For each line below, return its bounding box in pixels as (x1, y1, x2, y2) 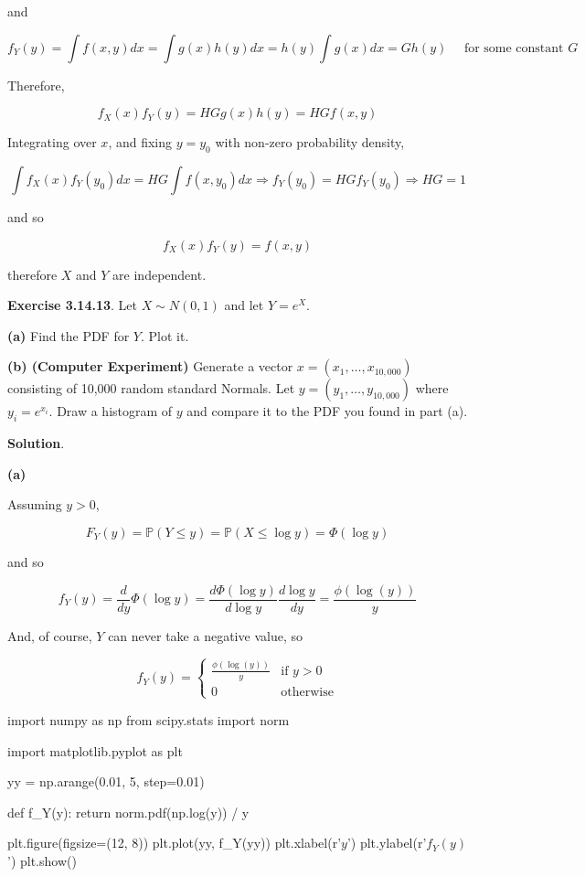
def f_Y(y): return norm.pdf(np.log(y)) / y (7, 802, 250, 821)
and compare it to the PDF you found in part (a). (186, 401, 468, 421)
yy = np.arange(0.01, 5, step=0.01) (7, 772, 205, 791)
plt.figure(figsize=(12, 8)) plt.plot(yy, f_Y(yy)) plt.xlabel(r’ (7, 833, 342, 852)
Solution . (7, 433, 65, 453)
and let (224, 295, 264, 315)
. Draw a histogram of (48, 401, 173, 421)
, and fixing (108, 133, 173, 152)
